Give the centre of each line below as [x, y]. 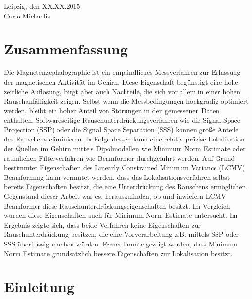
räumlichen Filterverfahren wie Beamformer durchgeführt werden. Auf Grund [119, 158]
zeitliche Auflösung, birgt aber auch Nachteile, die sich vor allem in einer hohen [122, 91]
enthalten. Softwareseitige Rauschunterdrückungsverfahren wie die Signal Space [122, 120]
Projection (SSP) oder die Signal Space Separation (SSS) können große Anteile [121, 129]
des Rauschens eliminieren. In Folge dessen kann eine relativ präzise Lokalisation [124, 139]
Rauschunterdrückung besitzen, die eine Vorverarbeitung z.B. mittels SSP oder [121, 234]
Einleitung [39, 287]
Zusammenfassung [66, 49]
